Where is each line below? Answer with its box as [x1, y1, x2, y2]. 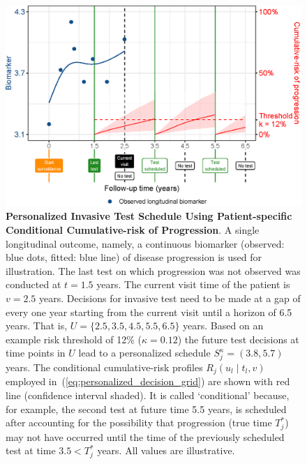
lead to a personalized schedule [78, 345, 211, 360]
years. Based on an [183, 318, 264, 333]
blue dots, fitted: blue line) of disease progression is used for [6, 250, 262, 264]
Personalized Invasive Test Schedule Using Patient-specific [6, 209, 292, 223]
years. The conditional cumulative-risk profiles [6, 360, 203, 375]
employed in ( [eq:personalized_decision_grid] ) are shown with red [6, 374, 290, 389]
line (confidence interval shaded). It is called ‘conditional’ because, [6, 388, 290, 403]
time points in [6, 345, 66, 360]
